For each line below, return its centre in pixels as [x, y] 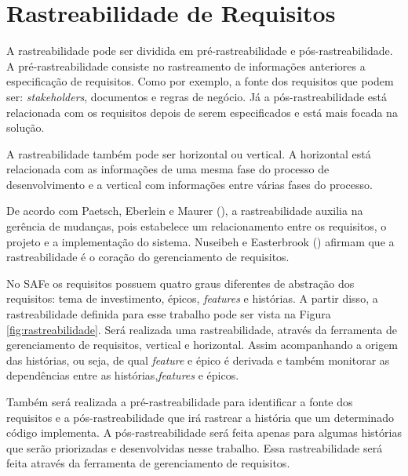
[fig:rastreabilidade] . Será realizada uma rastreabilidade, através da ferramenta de [202, 329]
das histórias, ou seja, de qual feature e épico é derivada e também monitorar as [198, 360]
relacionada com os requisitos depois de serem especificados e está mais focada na [202, 112]
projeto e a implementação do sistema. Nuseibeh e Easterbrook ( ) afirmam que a [200, 241]
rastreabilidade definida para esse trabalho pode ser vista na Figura [169, 314]
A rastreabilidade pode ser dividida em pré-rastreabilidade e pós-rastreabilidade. [200, 51]
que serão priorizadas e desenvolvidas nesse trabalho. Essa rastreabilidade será [195, 447]
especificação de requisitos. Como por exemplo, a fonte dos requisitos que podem [200, 81]
